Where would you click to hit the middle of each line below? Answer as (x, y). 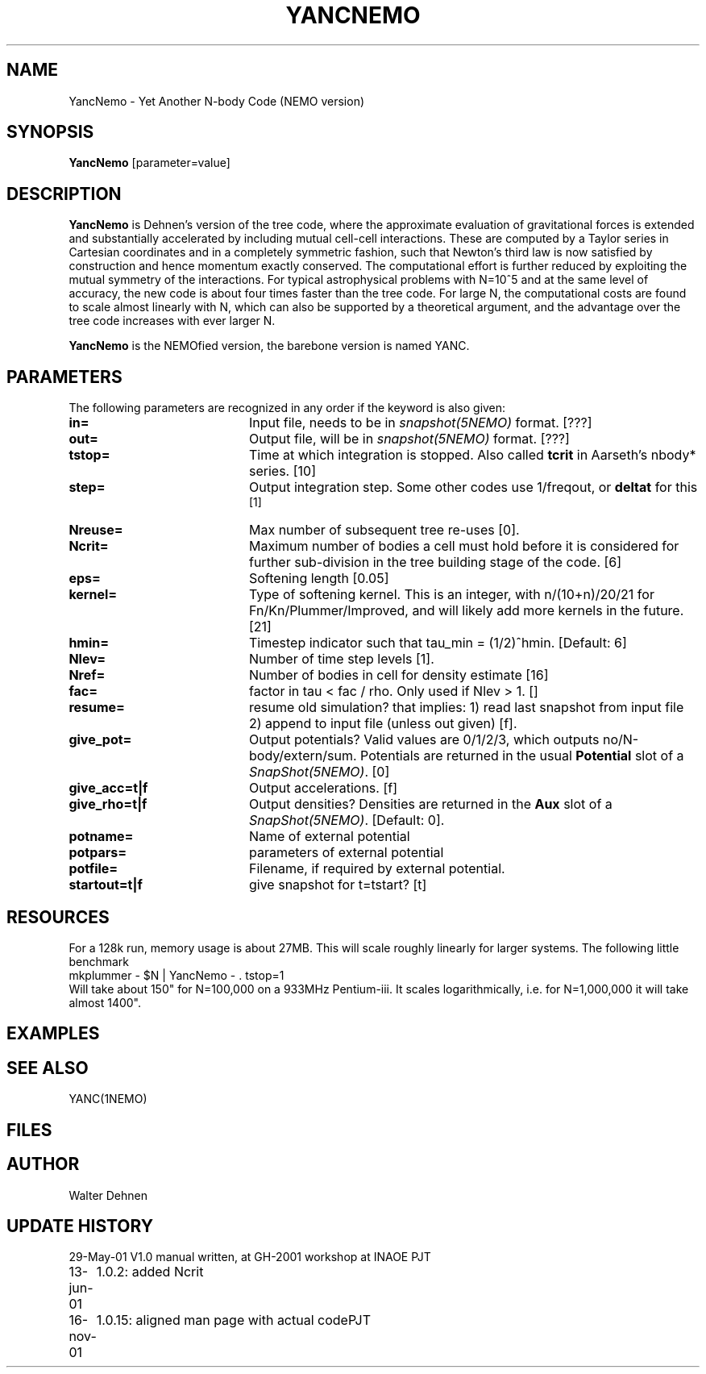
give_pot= (100, 740)
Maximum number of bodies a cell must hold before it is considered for (464, 546)
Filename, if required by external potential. (377, 869)
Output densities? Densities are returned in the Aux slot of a (430, 804)
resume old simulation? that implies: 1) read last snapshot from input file (466, 708)
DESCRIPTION (64, 194)
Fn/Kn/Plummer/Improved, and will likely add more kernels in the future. (466, 611)
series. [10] (282, 471)
